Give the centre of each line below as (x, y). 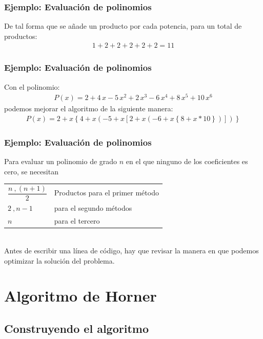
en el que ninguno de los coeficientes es (187, 161)
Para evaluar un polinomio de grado (61, 161)
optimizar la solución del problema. (59, 260)
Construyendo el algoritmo (76, 328)
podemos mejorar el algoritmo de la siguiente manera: (89, 108)
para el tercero (77, 221)
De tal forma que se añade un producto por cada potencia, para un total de (123, 26)
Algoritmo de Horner (80, 296)
